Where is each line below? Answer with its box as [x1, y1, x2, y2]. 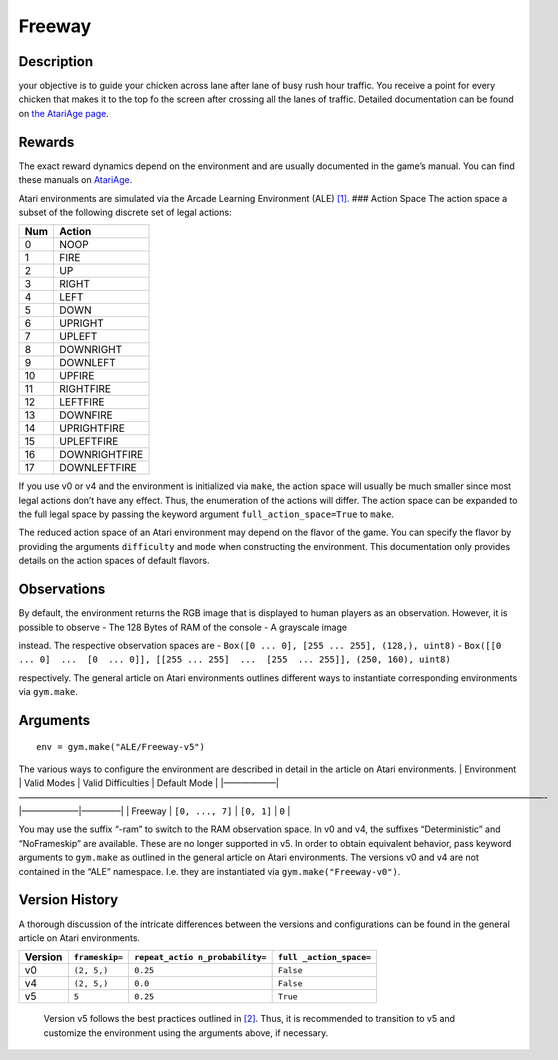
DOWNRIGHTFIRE [58, 448, 144, 462]
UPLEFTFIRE [58, 435, 119, 449]
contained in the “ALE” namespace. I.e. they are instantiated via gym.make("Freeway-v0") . [18, 865, 401, 877]
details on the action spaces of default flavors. [18, 555, 210, 567]
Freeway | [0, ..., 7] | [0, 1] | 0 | [131, 805, 291, 817]
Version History [18, 891, 119, 909]
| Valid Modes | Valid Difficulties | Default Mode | [18, 777, 219, 789]
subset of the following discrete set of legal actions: [18, 206, 232, 218]
